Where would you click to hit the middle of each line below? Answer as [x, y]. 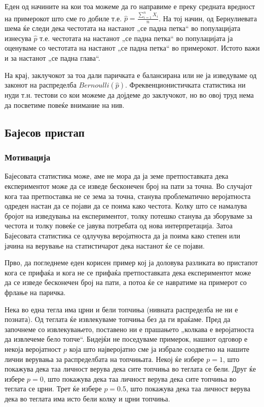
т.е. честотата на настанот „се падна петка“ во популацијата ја [136, 38]
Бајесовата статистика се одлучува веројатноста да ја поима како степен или [123, 235]
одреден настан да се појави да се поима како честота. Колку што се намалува [126, 206]
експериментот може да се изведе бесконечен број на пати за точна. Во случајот [128, 186]
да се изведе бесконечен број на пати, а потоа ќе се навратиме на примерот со [126, 282]
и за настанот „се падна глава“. [52, 58]
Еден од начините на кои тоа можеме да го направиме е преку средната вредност [130, 6]
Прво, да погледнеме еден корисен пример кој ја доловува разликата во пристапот [131, 262]
